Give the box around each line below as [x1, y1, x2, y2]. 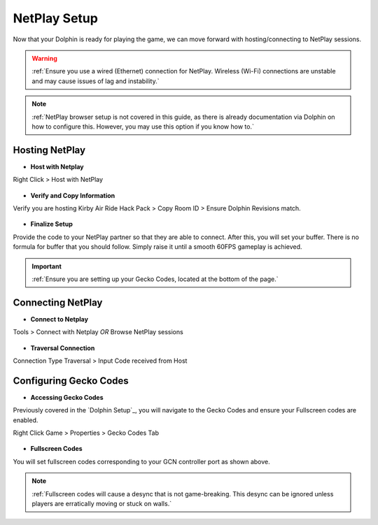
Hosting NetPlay [13, 144, 86, 156]
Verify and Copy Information [30, 191, 115, 199]
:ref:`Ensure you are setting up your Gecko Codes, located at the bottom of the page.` [31, 275, 279, 283]
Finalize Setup [30, 220, 73, 229]
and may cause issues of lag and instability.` [31, 77, 160, 85]
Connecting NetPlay [13, 296, 103, 308]
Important [31, 262, 62, 271]
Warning [31, 54, 57, 62]
